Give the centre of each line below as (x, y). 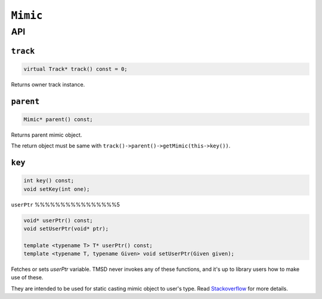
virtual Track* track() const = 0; (75, 69)
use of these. (27, 278)
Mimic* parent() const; (58, 119)
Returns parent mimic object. (47, 135)
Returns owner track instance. (48, 84)
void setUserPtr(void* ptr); (66, 229)
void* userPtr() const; (58, 220)
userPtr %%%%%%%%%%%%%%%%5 (66, 204)
